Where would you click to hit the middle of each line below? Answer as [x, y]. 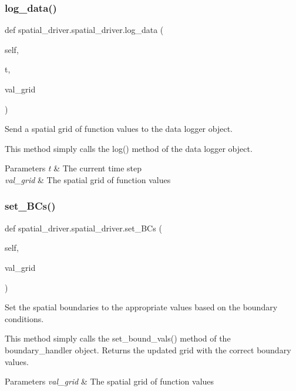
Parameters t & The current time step [73, 168]
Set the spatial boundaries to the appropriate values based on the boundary [141, 307]
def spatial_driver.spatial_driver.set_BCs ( [83, 228]
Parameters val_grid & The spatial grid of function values [110, 381]
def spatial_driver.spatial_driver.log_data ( [84, 30]
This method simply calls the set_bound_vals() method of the [118, 338]
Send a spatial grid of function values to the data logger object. [119, 129]
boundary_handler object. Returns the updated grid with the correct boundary [148, 349]
